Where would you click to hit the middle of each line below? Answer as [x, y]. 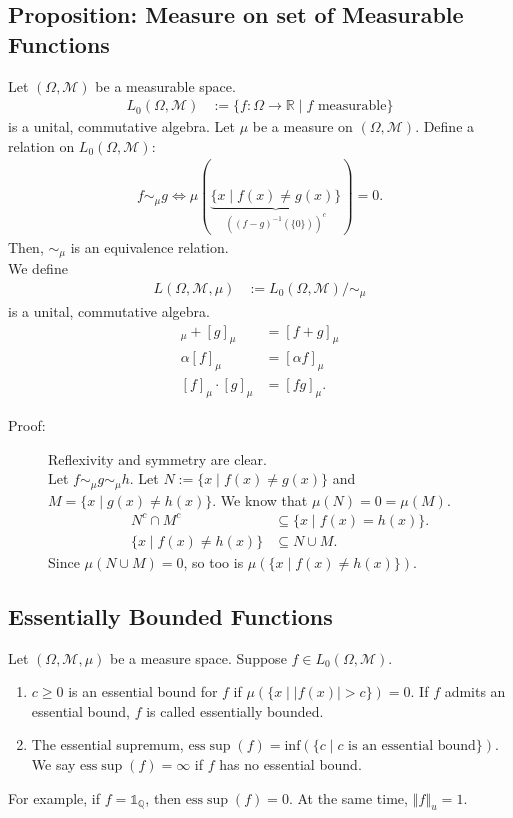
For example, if [54, 797]
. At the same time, [348, 797]
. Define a [445, 126]
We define [38, 267]
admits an [475, 691]
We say [53, 764]
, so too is [213, 561]
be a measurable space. [165, 85]
